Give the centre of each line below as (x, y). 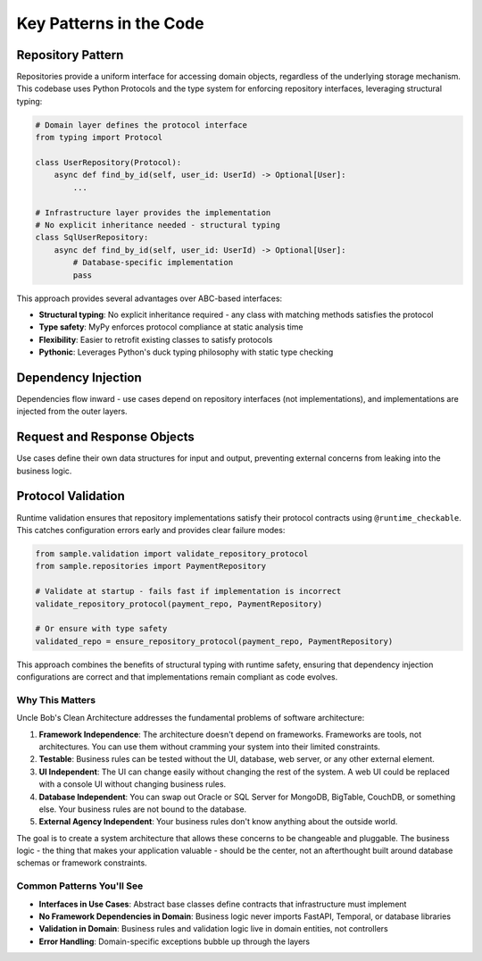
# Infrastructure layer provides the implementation (153, 213)
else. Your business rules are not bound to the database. (143, 809)
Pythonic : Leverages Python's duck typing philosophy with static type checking (186, 352)
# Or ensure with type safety (101, 629)
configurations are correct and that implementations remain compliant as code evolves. (177, 677)
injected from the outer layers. (72, 412)
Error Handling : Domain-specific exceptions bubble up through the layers (175, 941)
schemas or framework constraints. (82, 863)
